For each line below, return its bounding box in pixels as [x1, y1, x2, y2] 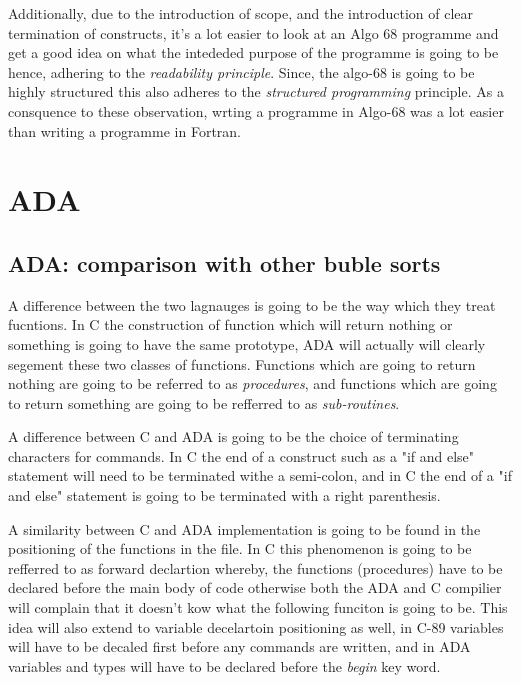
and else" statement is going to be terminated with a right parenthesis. [8, 485, 441, 506]
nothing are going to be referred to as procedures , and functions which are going [8, 373, 497, 394]
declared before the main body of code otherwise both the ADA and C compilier [8, 577, 502, 598]
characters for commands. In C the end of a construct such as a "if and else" [8, 445, 475, 466]
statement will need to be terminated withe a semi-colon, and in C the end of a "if [8, 465, 512, 486]
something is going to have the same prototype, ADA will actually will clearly [8, 333, 486, 354]
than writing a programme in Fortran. [8, 120, 241, 141]
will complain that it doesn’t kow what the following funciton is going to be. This [8, 597, 508, 618]
